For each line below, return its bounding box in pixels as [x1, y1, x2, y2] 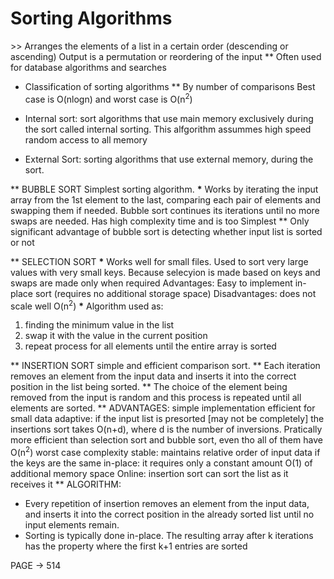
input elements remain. [24, 518, 120, 531]
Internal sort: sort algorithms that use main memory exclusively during [24, 112, 314, 124]
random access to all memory [24, 133, 148, 146]
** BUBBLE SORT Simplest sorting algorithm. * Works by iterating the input [10, 183, 319, 195]
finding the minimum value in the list [24, 319, 175, 331]
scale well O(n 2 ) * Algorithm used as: [10, 298, 164, 312]
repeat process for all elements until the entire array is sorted [24, 340, 277, 352]
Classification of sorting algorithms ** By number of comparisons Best [24, 80, 316, 92]
